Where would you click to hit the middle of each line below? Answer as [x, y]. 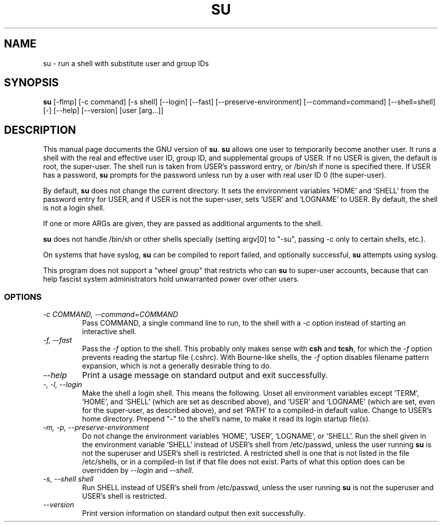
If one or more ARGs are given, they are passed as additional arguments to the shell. [183, 224]
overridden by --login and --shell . [138, 470]
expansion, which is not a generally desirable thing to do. [177, 366]
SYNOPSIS [32, 83]
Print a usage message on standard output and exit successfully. [205, 375]
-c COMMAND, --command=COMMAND [111, 314]
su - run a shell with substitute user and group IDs [126, 63]
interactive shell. [109, 332]
